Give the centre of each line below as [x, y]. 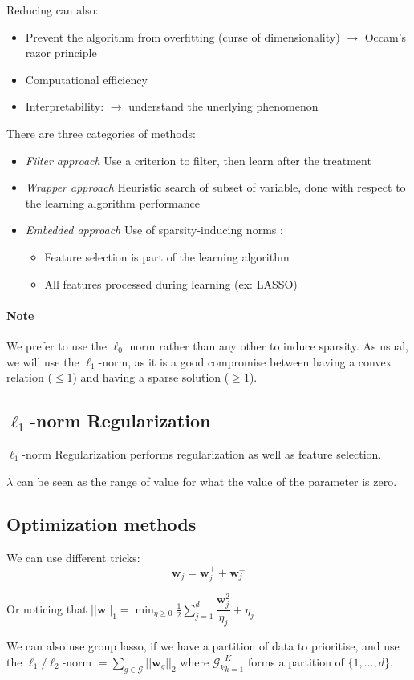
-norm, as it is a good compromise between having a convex [245, 361]
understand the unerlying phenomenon [223, 106]
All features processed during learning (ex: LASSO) [171, 283]
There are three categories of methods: [101, 133]
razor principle [61, 53]
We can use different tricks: [73, 558]
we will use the [43, 361]
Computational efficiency [86, 79]
